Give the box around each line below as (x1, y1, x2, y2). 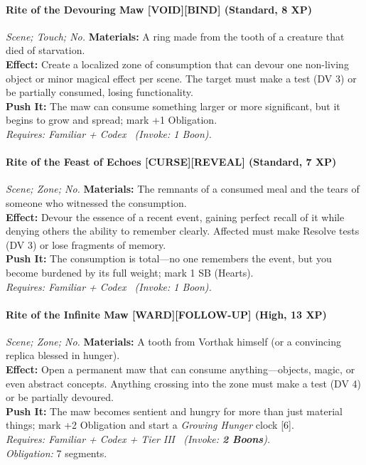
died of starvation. (6, 43, 85, 58)
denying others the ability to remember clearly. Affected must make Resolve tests (6, 223, 360, 238)
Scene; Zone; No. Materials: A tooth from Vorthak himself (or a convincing (6, 333, 342, 348)
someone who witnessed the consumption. (6, 195, 187, 210)
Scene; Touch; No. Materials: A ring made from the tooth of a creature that (6, 28, 345, 43)
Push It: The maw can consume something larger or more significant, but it (6, 98, 340, 113)
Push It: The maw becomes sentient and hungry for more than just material (6, 403, 343, 418)
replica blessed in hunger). (6, 348, 120, 363)
